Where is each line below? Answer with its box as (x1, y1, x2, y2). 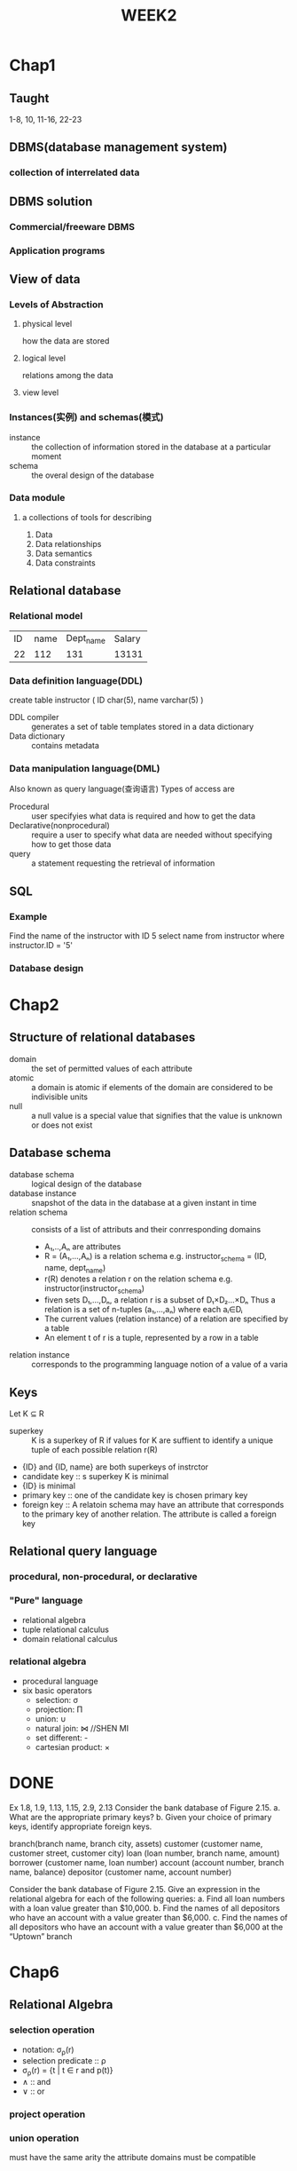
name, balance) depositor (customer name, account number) (9, 1866, 232, 1877)
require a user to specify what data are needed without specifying (31, 829, 273, 840)
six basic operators (21, 1684, 93, 1696)
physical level (21, 319, 73, 329)
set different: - (35, 1732, 89, 1743)
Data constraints (35, 557, 96, 568)
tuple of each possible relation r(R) (31, 1444, 158, 1454)
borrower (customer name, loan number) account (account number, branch (9, 1857, 285, 1867)
